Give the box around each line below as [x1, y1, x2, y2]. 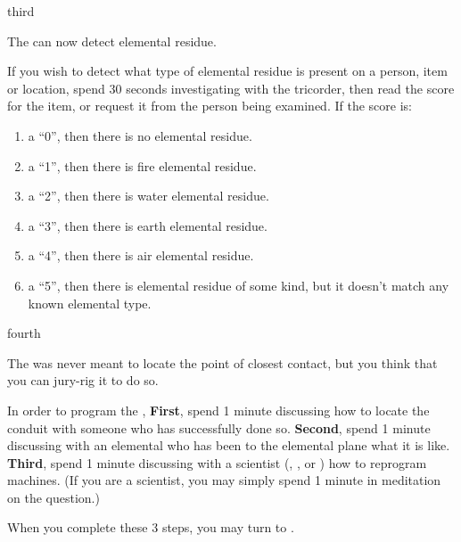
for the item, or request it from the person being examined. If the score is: [7, 96, 412, 115]
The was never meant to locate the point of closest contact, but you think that [7, 353, 438, 372]
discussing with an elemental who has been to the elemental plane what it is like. [7, 436, 450, 455]
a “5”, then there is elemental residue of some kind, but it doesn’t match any [28, 275, 449, 294]
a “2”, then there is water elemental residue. [28, 186, 269, 205]
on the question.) [7, 488, 100, 506]
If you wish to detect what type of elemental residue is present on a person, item [7, 62, 448, 80]
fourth [7, 324, 41, 342]
